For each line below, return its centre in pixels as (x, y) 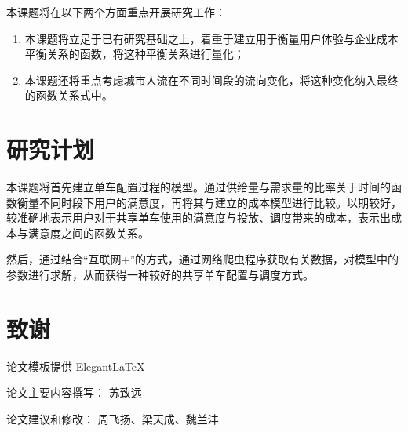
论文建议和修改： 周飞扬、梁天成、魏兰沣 (113, 418)
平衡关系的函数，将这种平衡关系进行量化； (135, 54)
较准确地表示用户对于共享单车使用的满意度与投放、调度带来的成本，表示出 (199, 218)
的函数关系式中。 (69, 95)
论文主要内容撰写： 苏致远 (74, 392)
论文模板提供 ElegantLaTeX (76, 366)
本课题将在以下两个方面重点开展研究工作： (116, 12)
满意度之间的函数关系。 (88, 232)
